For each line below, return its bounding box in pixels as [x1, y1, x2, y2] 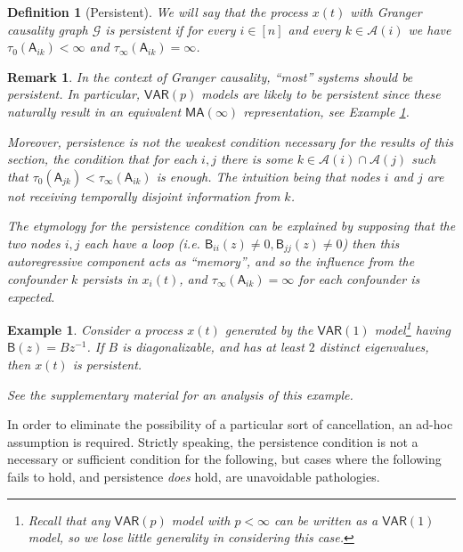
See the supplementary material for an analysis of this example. [7, 385, 353, 403]
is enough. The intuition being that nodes [156, 166, 380, 185]
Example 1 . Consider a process [7, 320, 183, 338]
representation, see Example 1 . [243, 101, 410, 120]
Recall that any [28, 510, 110, 529]
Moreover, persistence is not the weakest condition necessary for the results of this [7, 132, 454, 150]
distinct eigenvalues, [319, 337, 429, 356]
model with [171, 510, 231, 529]
